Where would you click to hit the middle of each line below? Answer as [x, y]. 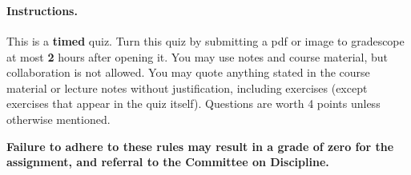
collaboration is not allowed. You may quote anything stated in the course [188, 72]
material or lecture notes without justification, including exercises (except [187, 87]
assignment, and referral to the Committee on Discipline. [168, 162]
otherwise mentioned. [58, 119]
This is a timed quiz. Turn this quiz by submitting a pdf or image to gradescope [205, 40]
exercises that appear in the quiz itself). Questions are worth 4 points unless [193, 103]
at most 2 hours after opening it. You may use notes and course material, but [197, 56]
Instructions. [42, 10]
